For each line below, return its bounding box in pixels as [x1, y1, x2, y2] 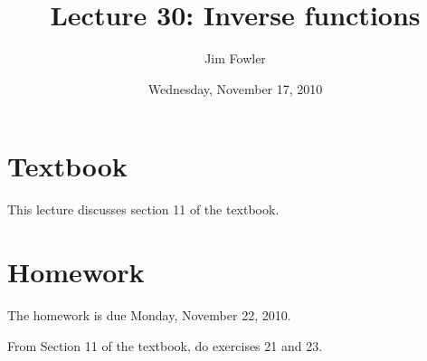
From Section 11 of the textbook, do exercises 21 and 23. [7, 336, 323, 355]
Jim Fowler [204, 49, 266, 68]
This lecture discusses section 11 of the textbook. [7, 200, 280, 219]
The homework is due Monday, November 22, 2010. [7, 305, 291, 324]
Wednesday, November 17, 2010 [147, 79, 323, 98]
